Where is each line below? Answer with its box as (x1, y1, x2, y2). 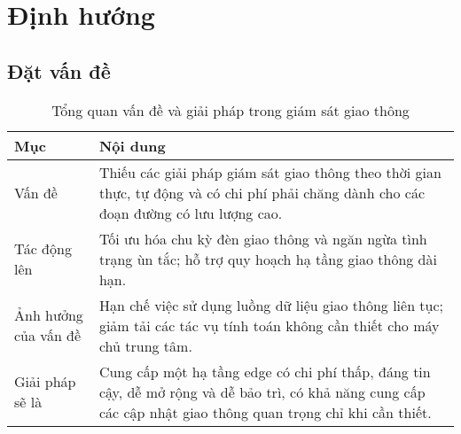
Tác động (14, 238, 72, 260)
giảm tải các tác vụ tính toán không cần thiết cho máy (98, 314, 440, 336)
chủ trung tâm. (98, 335, 192, 356)
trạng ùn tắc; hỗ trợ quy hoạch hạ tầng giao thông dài (98, 248, 437, 269)
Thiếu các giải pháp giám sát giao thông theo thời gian (98, 161, 441, 182)
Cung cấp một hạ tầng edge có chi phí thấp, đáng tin (98, 360, 431, 382)
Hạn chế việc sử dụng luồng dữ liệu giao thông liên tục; (98, 294, 444, 315)
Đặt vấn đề (7, 57, 111, 84)
